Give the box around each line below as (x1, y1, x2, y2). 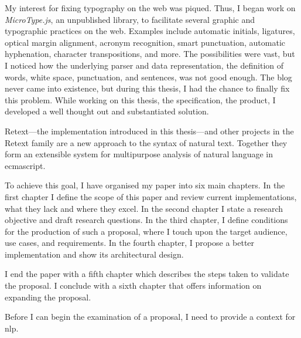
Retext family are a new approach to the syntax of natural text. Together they (5, 136, 288, 148)
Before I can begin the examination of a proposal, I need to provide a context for (5, 310, 296, 323)
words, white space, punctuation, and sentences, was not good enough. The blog (5, 70, 292, 83)
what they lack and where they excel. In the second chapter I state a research (5, 202, 283, 214)
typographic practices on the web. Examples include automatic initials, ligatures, (5, 25, 295, 37)
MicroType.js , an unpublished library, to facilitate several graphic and (5, 13, 255, 25)
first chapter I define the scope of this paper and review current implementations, (5, 190, 297, 202)
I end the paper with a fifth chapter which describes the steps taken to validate (5, 268, 289, 280)
